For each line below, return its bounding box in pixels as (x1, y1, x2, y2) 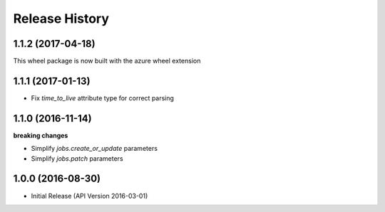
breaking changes (13, 131, 68, 139)
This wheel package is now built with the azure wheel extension (13, 57, 201, 65)
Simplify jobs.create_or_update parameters (31, 144, 158, 153)
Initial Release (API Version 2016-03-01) (31, 191, 148, 200)
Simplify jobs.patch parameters (31, 154, 124, 163)
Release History (13, 11, 110, 26)
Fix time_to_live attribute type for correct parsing (31, 93, 175, 102)
